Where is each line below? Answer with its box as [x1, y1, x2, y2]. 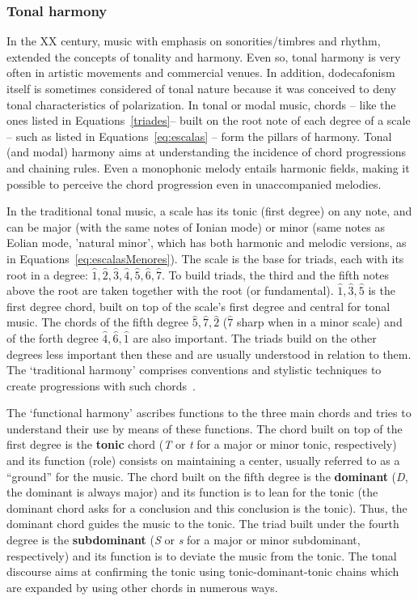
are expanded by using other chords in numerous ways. [6, 578, 278, 595]
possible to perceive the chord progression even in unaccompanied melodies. [6, 175, 382, 192]
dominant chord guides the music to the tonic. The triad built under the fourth [6, 515, 399, 532]
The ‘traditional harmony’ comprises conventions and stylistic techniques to [6, 361, 382, 378]
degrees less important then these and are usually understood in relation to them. [6, 345, 412, 362]
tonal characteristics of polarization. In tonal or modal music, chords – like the [6, 96, 396, 113]
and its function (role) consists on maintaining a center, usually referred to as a [6, 452, 400, 469]
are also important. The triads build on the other [133, 329, 377, 346]
